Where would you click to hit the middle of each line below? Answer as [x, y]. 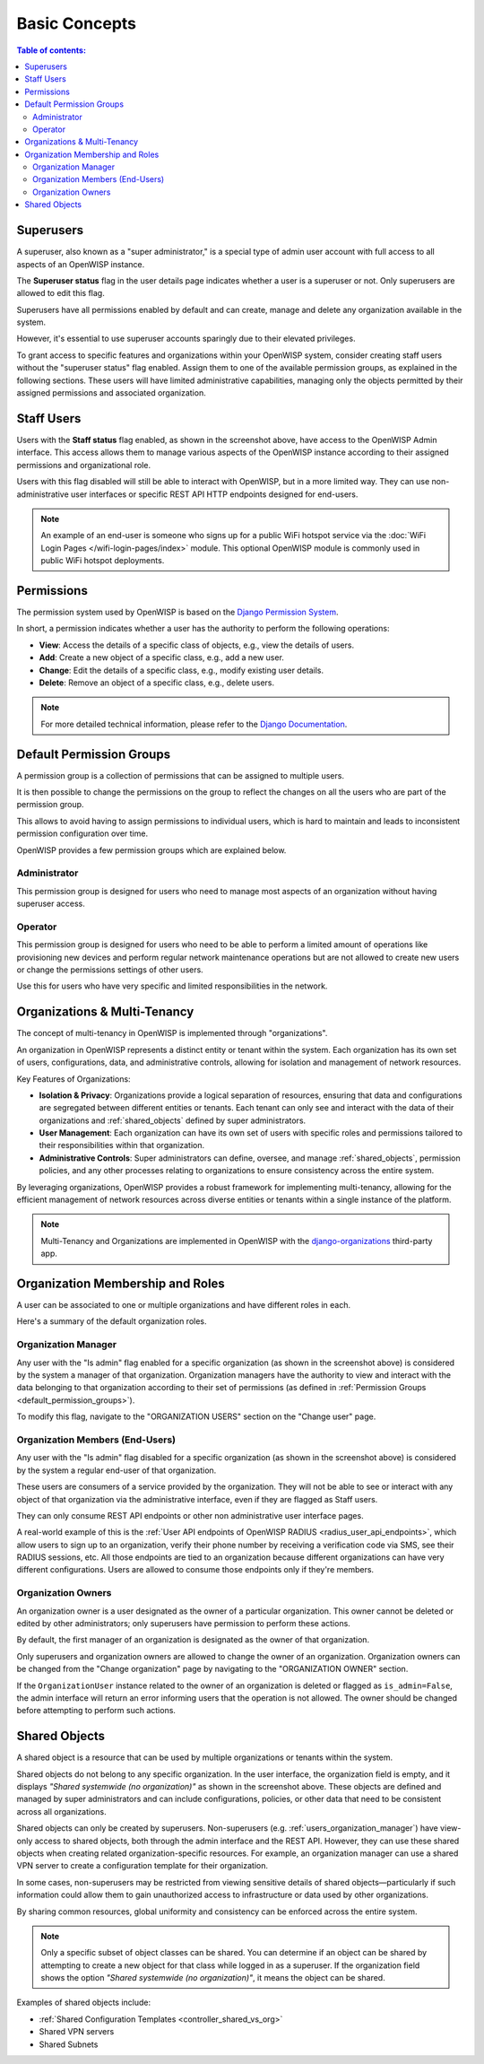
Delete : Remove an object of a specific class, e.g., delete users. [157, 683]
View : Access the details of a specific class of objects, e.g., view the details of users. [196, 645]
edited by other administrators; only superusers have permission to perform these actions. [184, 1623]
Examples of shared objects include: [84, 2003]
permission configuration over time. [82, 833]
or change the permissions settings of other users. [110, 970]
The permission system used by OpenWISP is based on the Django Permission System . [177, 612]
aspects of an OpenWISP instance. [81, 264]
